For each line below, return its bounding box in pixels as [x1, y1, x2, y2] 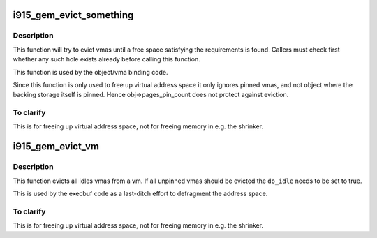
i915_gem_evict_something [13, 9, 134, 21]
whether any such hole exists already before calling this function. [13, 55, 200, 64]
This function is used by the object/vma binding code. [13, 68, 168, 76]
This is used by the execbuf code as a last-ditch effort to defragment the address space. [13, 189, 268, 198]
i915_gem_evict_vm [13, 140, 99, 153]
